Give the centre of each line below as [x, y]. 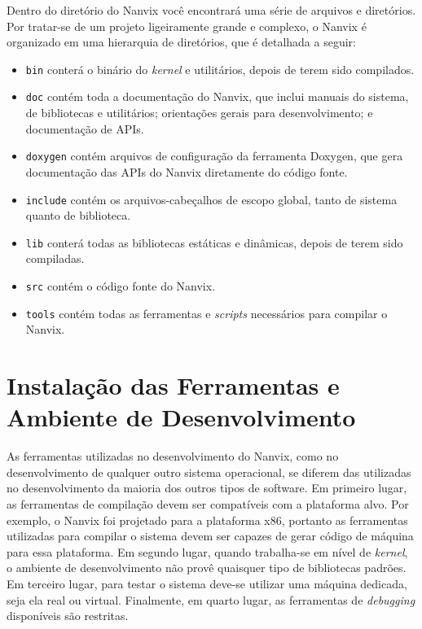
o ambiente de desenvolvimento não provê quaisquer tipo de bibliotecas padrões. [207, 568]
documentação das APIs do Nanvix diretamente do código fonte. [187, 171]
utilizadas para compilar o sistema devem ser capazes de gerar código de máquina [210, 536]
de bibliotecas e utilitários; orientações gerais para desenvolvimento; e [199, 113]
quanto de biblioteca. [78, 215]
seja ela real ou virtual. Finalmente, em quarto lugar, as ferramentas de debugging [211, 599]
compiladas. [55, 258]
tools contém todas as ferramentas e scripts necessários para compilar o [207, 313]
